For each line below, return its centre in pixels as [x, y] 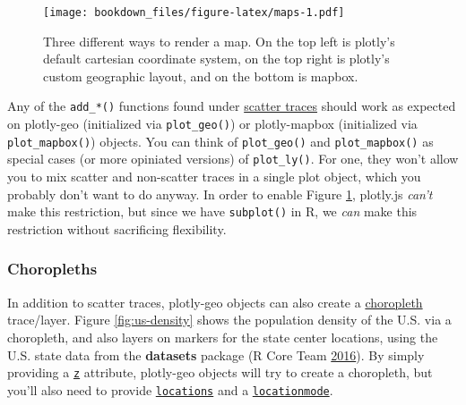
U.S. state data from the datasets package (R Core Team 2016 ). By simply [216, 354]
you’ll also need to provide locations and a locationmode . [170, 389]
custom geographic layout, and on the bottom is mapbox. [201, 76]
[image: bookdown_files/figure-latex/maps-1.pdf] [194, 13]
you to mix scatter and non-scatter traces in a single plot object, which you [214, 177]
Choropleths [52, 269]
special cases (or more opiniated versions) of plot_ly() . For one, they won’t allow [233, 159]
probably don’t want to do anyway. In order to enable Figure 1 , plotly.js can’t [220, 194]
